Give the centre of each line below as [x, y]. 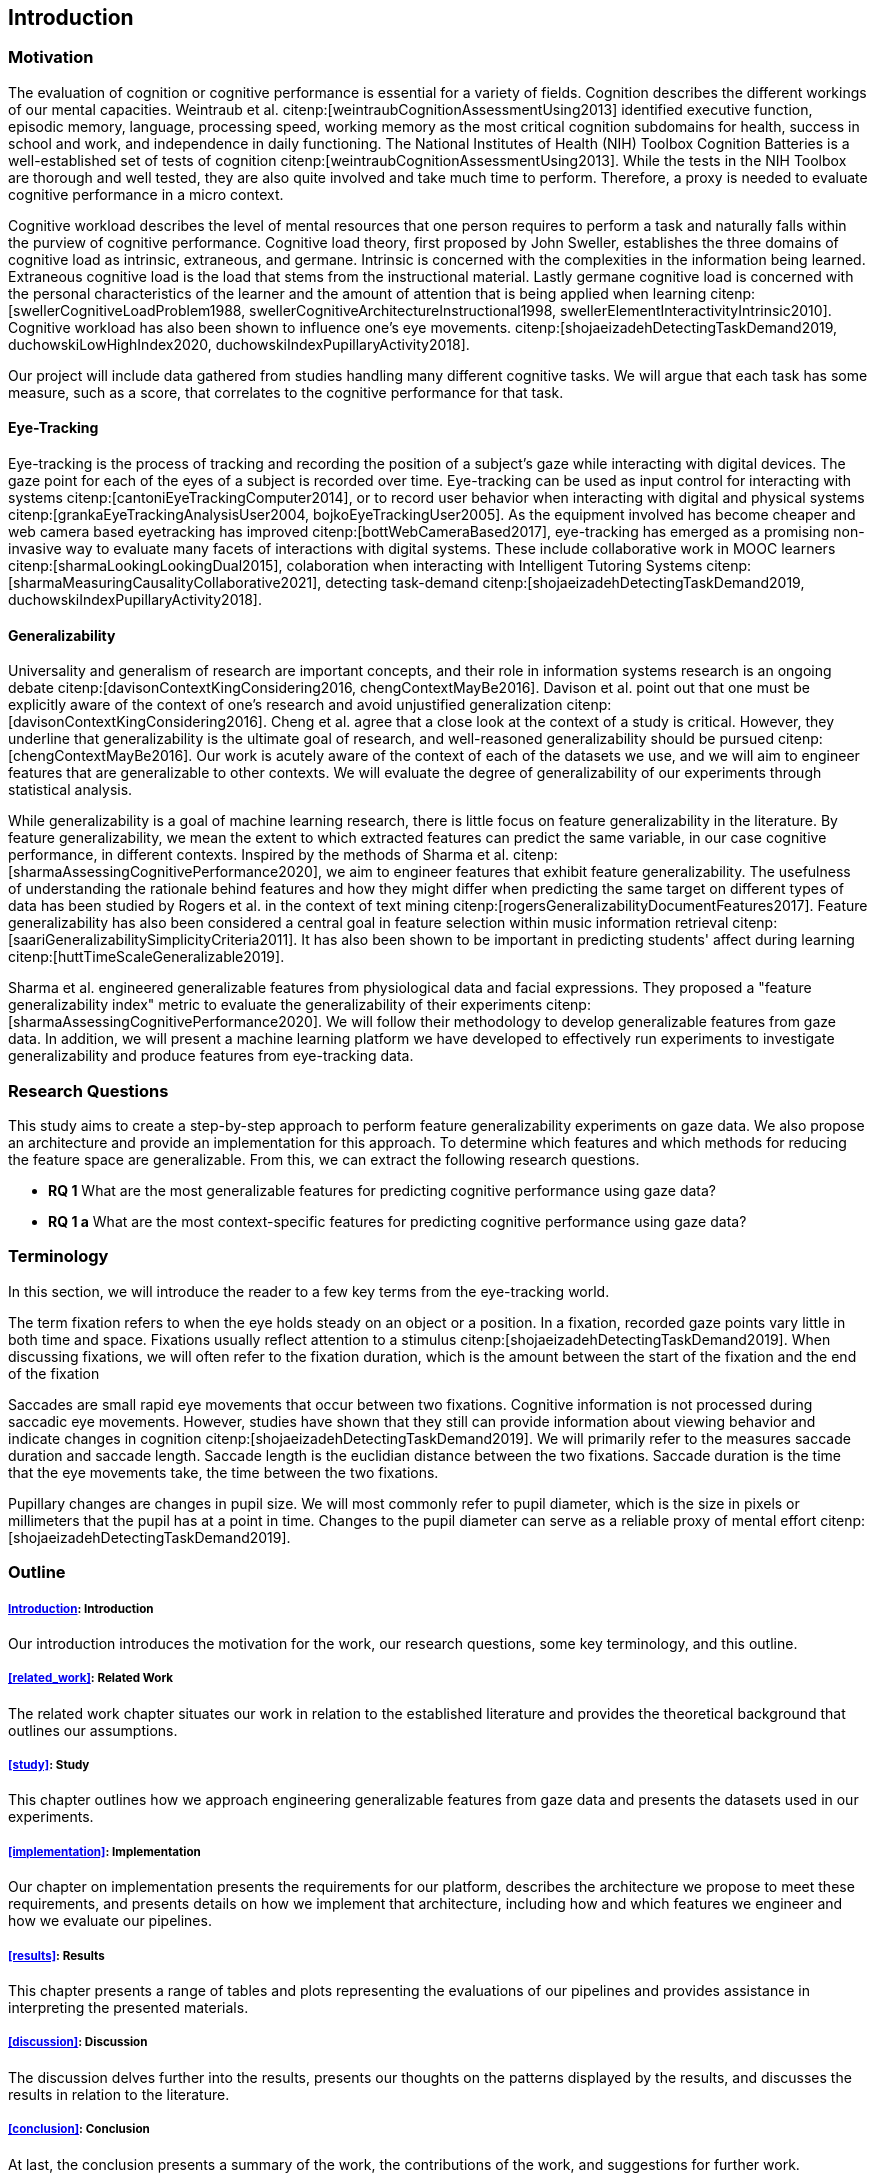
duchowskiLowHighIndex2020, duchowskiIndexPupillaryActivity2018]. [239, 344]
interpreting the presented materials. [128, 2008]
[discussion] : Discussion [78, 2042]
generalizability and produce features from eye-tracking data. [211, 1056]
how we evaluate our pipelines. [110, 1921]
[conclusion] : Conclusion [79, 2129]
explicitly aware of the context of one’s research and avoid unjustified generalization [285, 705]
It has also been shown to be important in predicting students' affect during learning [578, 940]
